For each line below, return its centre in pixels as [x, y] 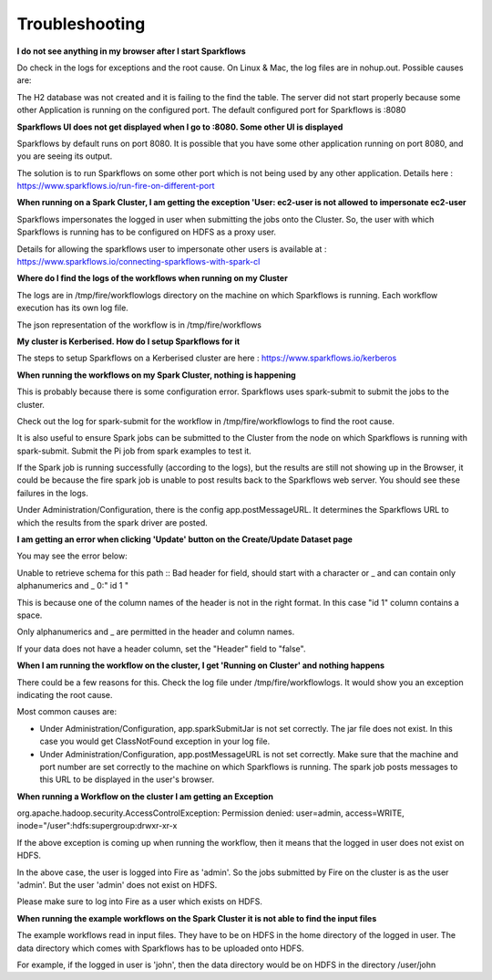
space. [30, 615]
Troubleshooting [81, 24]
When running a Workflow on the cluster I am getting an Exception [145, 796]
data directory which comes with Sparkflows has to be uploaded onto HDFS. [160, 948]
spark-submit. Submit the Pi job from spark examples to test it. [134, 451]
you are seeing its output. [65, 156]
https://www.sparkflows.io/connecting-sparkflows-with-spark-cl [138, 262]
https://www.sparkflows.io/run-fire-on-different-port [116, 186]
